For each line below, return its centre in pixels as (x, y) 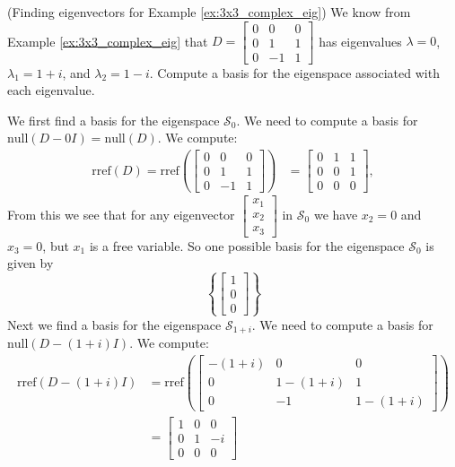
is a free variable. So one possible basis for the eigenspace (247, 245)
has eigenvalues (360, 41)
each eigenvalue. (51, 90)
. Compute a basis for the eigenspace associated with (294, 72)
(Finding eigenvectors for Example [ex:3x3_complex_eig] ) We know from (209, 12)
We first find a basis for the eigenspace (114, 120)
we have (336, 214)
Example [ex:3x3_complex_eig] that (108, 41)
